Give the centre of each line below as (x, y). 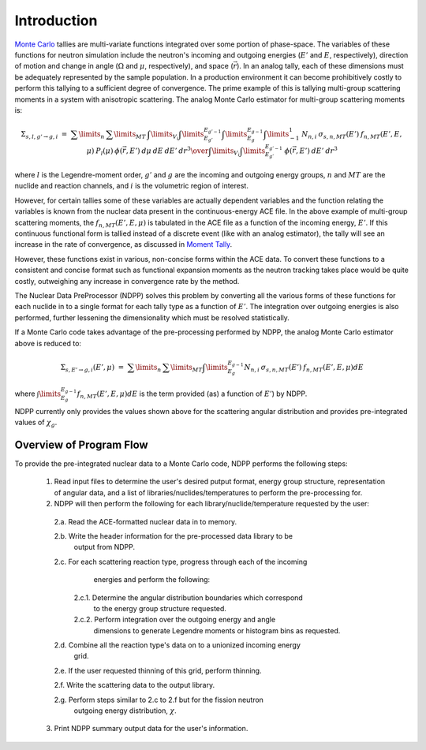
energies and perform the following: (152, 580)
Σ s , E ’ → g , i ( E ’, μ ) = (92, 368)
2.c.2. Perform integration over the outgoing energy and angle (175, 620)
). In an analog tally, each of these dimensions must (320, 66)
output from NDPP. (105, 547)
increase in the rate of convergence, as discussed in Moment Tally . (123, 244)
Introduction (56, 21)
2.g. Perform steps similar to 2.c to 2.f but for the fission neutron (159, 700)
